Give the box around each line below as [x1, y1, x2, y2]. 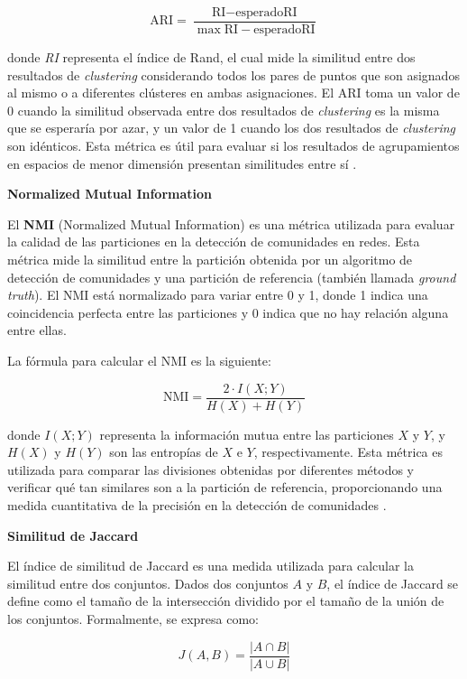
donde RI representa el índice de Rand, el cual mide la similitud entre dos [7, 48, 416, 67]
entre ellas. [7, 321, 67, 339]
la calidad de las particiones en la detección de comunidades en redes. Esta [7, 232, 420, 251]
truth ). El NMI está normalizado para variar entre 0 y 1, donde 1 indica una [7, 285, 428, 304]
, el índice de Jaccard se [326, 573, 459, 592]
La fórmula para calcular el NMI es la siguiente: [7, 350, 271, 369]
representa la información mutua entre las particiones [99, 424, 394, 443]
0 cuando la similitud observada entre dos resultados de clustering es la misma [7, 100, 440, 119]
